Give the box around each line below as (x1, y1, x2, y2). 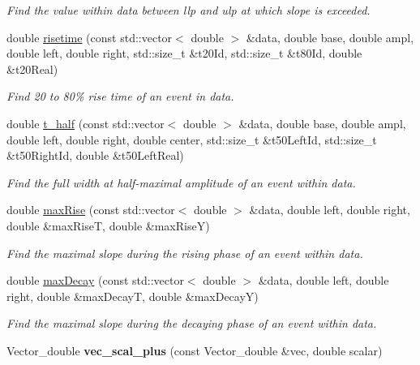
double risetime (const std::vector (6, 28, 173, 45)
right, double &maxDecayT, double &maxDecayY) (6, 287, 259, 304)
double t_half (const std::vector (6, 114, 165, 131)
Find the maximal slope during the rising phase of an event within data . (6, 244, 363, 261)
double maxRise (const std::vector (6, 201, 175, 218)
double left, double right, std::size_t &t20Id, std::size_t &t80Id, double (6, 45, 362, 62)
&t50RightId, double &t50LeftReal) (6, 147, 184, 164)
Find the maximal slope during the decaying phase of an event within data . (6, 315, 377, 332)
